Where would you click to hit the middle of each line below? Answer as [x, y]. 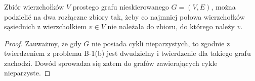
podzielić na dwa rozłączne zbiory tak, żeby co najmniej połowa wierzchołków [124, 16]
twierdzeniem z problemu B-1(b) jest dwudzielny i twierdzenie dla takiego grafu [127, 53]
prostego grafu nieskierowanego [121, 6]
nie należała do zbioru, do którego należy [171, 26]
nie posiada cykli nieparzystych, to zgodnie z [161, 43]
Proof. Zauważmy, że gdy [43, 43]
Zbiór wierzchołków [34, 6]
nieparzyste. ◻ [27, 73]
